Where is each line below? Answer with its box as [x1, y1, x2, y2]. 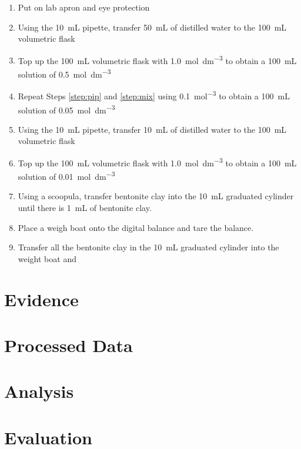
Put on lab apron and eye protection [18, 1, 150, 13]
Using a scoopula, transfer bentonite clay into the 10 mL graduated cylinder [18, 190, 294, 202]
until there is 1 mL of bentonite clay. [18, 202, 152, 214]
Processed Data [4, 333, 133, 357]
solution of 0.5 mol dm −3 [18, 66, 111, 80]
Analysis [4, 379, 74, 403]
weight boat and [18, 252, 76, 264]
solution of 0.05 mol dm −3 [18, 102, 115, 116]
